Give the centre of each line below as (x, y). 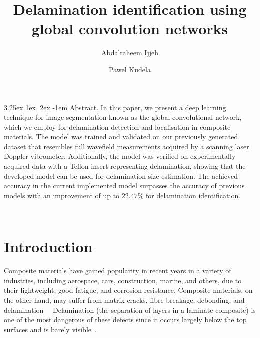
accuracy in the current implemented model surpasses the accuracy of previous (124, 186)
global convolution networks (130, 28)
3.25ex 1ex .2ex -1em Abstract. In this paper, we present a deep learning (115, 107)
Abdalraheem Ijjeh (130, 52)
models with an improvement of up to (62, 195)
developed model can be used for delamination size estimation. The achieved (121, 176)
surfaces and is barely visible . (50, 329)
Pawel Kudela (130, 69)
